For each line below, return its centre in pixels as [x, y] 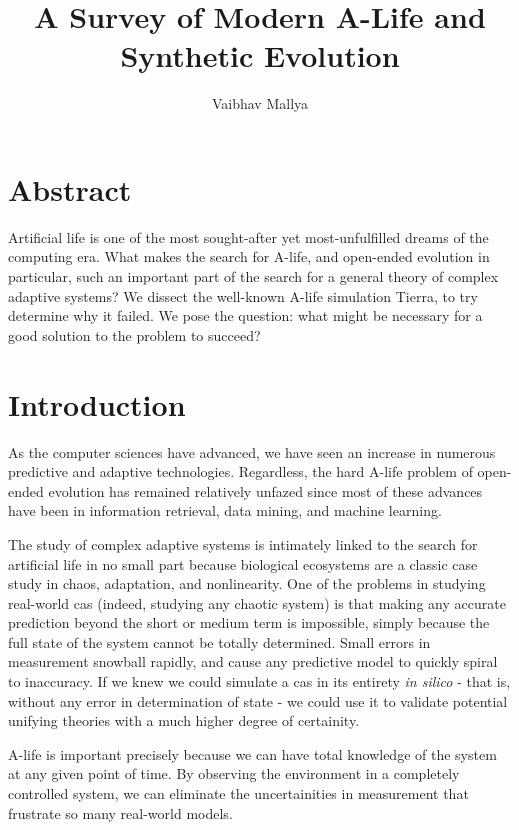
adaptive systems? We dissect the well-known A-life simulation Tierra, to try [243, 295]
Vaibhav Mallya [260, 103]
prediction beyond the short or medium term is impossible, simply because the [249, 622]
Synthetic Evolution [260, 55]
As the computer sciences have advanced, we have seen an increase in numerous [252, 451]
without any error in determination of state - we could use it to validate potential [258, 700]
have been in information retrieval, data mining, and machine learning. [225, 510]
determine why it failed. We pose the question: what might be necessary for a [245, 315]
